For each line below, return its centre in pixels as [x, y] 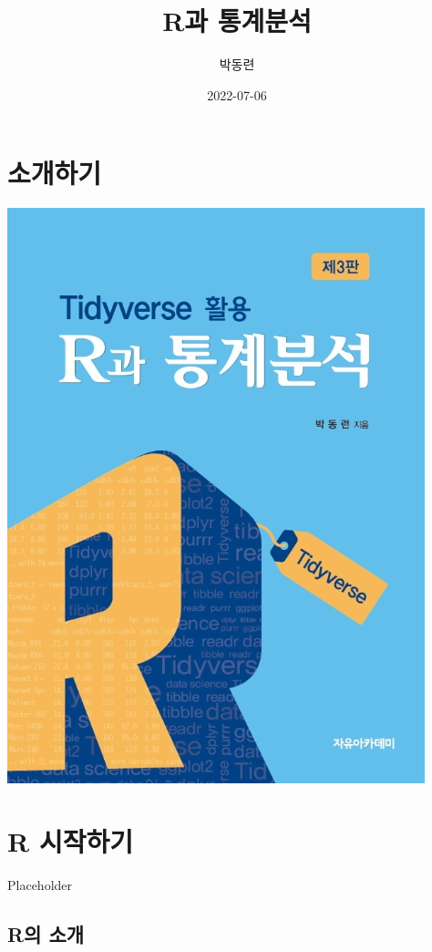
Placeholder [40, 884]
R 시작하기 [70, 841]
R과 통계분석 [237, 21]
